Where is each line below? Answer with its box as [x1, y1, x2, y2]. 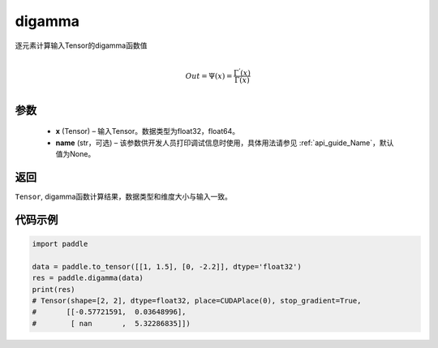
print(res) [32, 285, 75, 294]
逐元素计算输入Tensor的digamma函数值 [15, 41, 148, 50]
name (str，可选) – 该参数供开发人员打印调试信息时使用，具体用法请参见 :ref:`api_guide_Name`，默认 [55, 138, 394, 148]
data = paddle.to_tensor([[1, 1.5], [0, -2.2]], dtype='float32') [32, 262, 302, 271]
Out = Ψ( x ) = [185, 71, 233, 80]
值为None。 [55, 149, 96, 159]
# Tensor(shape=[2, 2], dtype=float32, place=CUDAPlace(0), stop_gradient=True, [32, 296, 362, 306]
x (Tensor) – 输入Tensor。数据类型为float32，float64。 [55, 127, 240, 136]
